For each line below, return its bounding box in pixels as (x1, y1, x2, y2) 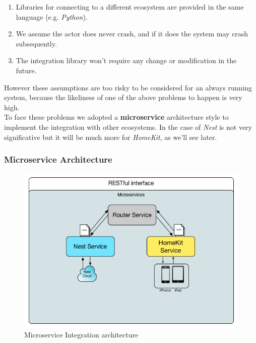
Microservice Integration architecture (24, 329, 139, 340)
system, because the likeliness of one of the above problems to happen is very (4, 92, 242, 103)
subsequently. (16, 38, 57, 48)
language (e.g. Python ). (16, 11, 88, 22)
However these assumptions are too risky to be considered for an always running (4, 82, 252, 92)
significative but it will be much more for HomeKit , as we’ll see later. (4, 131, 217, 142)
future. (16, 65, 37, 75)
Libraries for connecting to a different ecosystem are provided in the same (16, 2, 244, 12)
